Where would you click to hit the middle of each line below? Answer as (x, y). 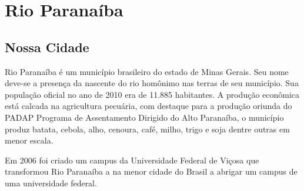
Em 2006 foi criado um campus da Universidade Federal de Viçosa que (132, 160)
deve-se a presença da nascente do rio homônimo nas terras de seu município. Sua (152, 83)
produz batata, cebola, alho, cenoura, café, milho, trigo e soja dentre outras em (147, 129)
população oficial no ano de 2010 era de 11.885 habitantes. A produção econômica (152, 94)
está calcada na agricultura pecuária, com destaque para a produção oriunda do (148, 106)
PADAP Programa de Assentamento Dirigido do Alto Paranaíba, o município (144, 117)
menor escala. (29, 140)
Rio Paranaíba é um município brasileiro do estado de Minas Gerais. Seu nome (147, 71)
